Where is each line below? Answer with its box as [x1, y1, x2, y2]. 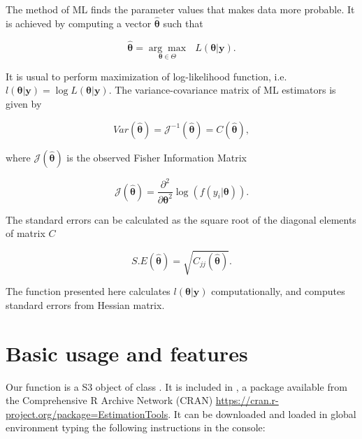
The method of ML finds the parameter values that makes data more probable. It [6, 2, 355, 16]
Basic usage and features [6, 338, 248, 367]
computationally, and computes [211, 284, 345, 298]
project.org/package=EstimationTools [6, 406, 168, 421]
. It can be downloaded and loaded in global [168, 406, 356, 421]
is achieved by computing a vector [6, 15, 152, 30]
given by [6, 96, 42, 111]
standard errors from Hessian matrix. [6, 297, 165, 312]
